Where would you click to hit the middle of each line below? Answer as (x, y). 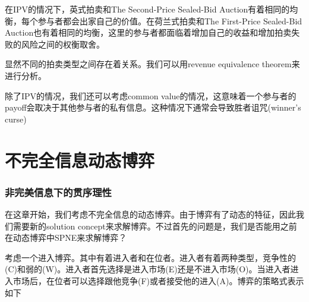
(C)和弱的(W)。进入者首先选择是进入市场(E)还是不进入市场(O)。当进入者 (148, 269)
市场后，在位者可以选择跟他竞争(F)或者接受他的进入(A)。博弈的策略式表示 (158, 280)
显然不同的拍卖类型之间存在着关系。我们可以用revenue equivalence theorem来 (152, 64)
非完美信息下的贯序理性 (58, 192)
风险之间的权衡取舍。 (63, 44)
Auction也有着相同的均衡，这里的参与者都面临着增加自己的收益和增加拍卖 (148, 32)
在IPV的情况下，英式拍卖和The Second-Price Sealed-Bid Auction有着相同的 (147, 9)
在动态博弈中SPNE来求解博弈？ (66, 237)
